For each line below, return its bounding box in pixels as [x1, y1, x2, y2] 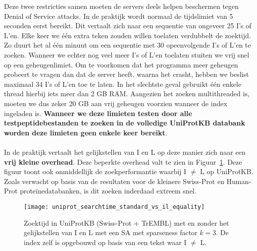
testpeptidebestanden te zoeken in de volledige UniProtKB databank [4, 118, 245, 128]
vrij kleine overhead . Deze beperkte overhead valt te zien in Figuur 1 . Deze [4, 156, 242, 167]
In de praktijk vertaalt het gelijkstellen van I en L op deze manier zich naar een [4, 146, 246, 157]
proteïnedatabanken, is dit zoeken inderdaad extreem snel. [20, 186, 197, 196]
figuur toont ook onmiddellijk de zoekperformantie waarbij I [4, 166, 187, 177]
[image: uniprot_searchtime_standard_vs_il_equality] [24, 203, 205, 210]
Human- [226, 176, 251, 186]
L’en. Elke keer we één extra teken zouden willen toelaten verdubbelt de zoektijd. [4, 30, 251, 40]
